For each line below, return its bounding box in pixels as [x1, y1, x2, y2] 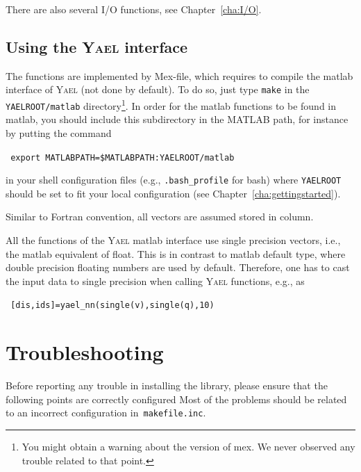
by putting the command [6, 125, 112, 140]
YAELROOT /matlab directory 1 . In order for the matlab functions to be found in [6, 97, 337, 113]
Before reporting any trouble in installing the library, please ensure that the [6, 378, 328, 393]
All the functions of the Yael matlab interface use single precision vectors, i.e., [6, 233, 341, 247]
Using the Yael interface [6, 35, 188, 57]
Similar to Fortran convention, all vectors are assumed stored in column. [6, 209, 314, 224]
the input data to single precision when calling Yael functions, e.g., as [6, 273, 305, 288]
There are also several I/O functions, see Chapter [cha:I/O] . [6, 2, 262, 16]
